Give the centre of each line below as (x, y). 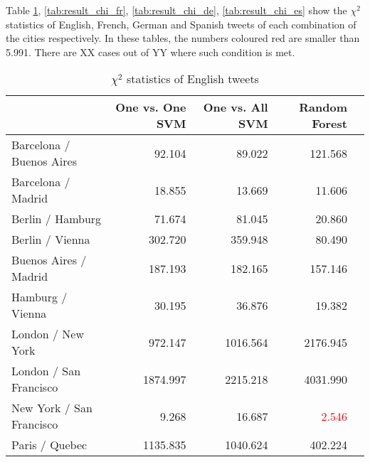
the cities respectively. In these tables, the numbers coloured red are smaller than (183, 38)
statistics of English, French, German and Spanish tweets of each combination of (181, 24)
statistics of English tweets (192, 79)
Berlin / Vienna (51, 240)
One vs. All (236, 107)
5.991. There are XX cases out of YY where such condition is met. (150, 52)
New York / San (52, 408)
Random (323, 107)
